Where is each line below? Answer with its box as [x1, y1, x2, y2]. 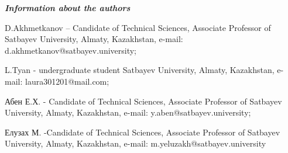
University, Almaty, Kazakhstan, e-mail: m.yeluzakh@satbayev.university [5, 137, 266, 149]
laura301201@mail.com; [25, 75, 109, 87]
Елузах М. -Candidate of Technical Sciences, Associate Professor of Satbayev [5, 126, 280, 138]
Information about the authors [5, 2, 131, 13]
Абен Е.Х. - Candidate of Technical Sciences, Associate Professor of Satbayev [5, 95, 282, 107]
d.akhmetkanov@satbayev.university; [5, 44, 137, 56]
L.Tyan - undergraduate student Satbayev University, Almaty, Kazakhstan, [5, 64, 275, 76]
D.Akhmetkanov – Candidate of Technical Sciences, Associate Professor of [5, 21, 271, 33]
